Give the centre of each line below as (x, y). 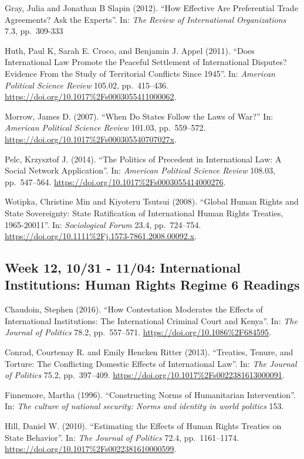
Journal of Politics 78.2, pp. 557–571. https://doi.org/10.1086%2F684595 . (138, 332)
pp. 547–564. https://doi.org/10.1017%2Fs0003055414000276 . (115, 181)
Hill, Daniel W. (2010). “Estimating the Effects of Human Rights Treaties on (143, 426)
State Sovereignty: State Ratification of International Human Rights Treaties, (144, 212)
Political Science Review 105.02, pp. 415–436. (87, 85)
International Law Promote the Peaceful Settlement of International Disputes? (146, 62)
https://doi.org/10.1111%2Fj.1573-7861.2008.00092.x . (101, 236)
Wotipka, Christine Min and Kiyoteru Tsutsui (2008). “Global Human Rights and (152, 201)
